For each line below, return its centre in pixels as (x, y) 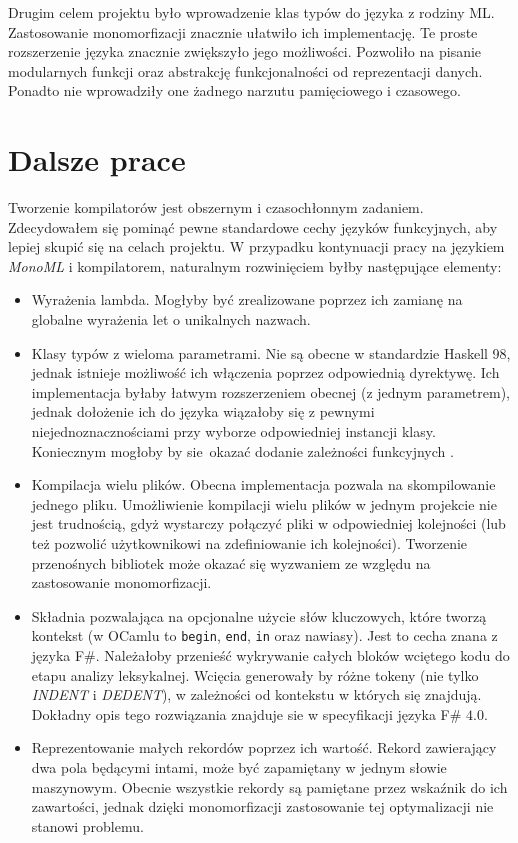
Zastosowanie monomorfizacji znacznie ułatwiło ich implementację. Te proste (243, 31)
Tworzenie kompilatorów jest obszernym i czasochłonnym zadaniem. (216, 207)
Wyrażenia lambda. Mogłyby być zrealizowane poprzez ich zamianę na (247, 299)
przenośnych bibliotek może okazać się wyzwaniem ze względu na (231, 562)
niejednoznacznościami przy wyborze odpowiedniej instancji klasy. (233, 431)
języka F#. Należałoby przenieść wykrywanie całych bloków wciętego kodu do (270, 655)
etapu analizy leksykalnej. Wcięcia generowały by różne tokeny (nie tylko (255, 674)
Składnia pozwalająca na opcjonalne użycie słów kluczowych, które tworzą (259, 615)
